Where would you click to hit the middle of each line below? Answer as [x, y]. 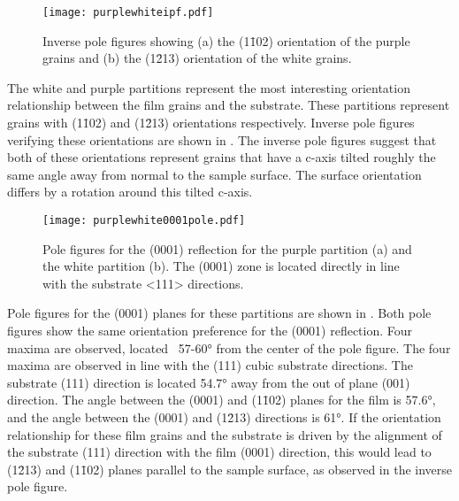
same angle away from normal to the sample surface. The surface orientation [214, 174]
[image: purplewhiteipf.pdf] [128, 12]
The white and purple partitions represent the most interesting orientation [209, 87]
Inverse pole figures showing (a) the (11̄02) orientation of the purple [226, 40]
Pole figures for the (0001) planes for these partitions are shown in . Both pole [219, 313]
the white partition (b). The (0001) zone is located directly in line [221, 266]
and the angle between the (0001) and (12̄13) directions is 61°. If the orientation [224, 417]
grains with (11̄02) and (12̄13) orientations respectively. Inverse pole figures [211, 123]
